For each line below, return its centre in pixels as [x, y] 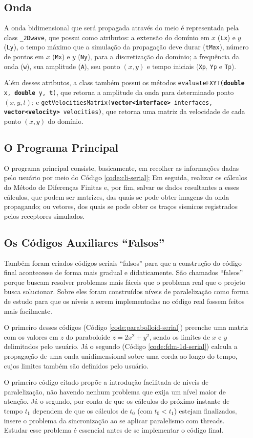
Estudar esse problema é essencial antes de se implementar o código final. [114, 430]
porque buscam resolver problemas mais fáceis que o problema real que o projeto [125, 282]
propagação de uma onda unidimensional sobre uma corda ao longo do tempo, [121, 356]
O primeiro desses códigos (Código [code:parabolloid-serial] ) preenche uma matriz [126, 327]
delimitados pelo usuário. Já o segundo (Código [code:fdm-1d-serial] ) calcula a [121, 346]
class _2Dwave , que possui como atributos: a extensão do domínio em [107, 37]
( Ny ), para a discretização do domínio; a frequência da [158, 57]
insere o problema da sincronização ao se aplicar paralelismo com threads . [114, 420]
